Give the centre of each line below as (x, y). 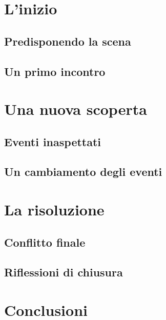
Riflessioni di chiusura (64, 272)
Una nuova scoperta (76, 109)
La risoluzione (54, 209)
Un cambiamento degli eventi (83, 172)
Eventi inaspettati (53, 141)
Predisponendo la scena (68, 41)
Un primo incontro (55, 71)
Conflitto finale (45, 242)
